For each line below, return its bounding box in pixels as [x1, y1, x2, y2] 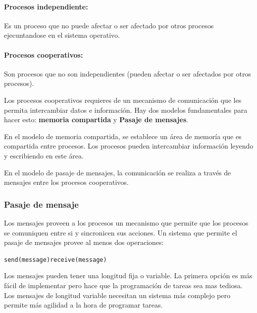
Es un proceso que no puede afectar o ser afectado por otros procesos [4, 20, 214, 30]
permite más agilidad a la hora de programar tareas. [4, 300, 163, 310]
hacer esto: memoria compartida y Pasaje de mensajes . [4, 114, 189, 125]
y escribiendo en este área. [4, 150, 84, 160]
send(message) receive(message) [4, 256, 107, 263]
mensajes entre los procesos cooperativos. [4, 177, 129, 187]
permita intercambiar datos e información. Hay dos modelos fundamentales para [4, 104, 248, 115]
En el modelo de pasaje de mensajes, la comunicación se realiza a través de [4, 167, 231, 177]
